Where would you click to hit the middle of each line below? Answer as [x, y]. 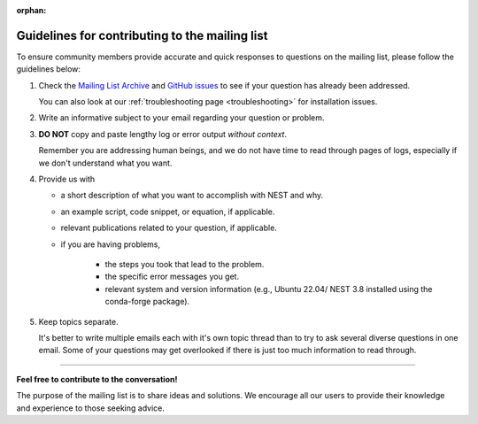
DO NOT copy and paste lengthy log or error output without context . [163, 134]
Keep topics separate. [78, 321]
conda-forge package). [147, 302]
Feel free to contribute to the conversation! [97, 379]
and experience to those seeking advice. [91, 408]
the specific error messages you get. [172, 277]
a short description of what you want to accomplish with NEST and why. [192, 196]
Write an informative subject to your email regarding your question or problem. [181, 118]
